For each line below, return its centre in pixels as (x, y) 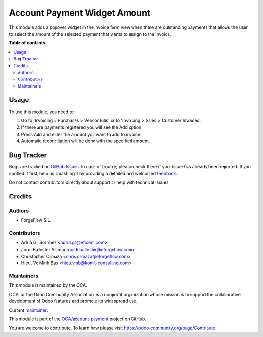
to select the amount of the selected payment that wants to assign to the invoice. (90, 34)
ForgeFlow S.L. (36, 220)
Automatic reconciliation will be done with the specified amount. (85, 141)
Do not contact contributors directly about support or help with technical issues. (89, 182)
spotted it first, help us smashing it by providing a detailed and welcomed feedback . (93, 174)
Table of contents (27, 43)
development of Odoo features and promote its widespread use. (73, 301)
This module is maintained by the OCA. (48, 285)
